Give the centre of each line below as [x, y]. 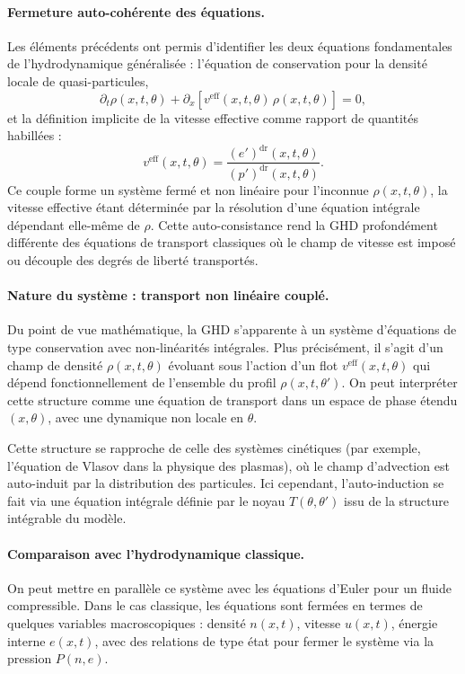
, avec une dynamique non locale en [146, 417]
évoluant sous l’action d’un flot [253, 364]
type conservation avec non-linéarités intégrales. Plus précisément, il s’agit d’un [225, 347]
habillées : [35, 135]
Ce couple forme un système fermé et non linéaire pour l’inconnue [188, 189]
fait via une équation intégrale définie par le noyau [146, 500]
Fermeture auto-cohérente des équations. [136, 11]
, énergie [414, 622]
